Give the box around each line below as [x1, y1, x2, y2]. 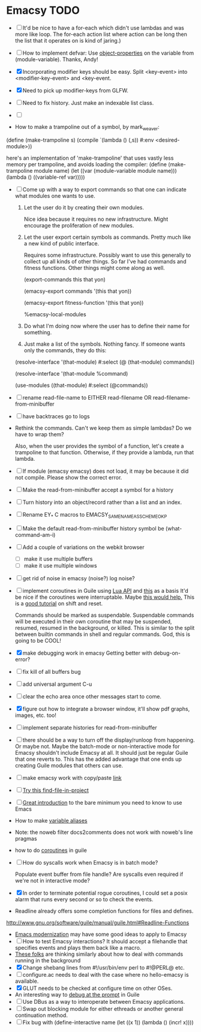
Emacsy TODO [6, 4, 80, 17]
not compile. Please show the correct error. [14, 473, 122, 481]
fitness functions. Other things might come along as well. [23, 264, 165, 271]
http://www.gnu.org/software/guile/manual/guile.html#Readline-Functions [6, 919, 190, 926]
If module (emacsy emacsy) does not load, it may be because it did [22, 467, 189, 475]
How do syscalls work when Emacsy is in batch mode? [22, 859, 158, 866]
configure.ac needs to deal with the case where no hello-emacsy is [22, 971, 189, 978]
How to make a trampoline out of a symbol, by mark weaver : [14, 123, 160, 132]
